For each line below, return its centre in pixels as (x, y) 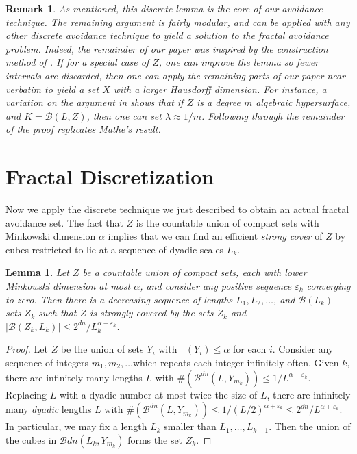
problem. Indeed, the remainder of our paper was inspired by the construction (167, 48)
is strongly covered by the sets (152, 313)
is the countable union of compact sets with (227, 222)
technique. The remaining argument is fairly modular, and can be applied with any (178, 22)
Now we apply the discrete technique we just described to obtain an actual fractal (177, 209)
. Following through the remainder (273, 115)
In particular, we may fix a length (76, 426)
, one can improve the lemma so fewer (239, 62)
